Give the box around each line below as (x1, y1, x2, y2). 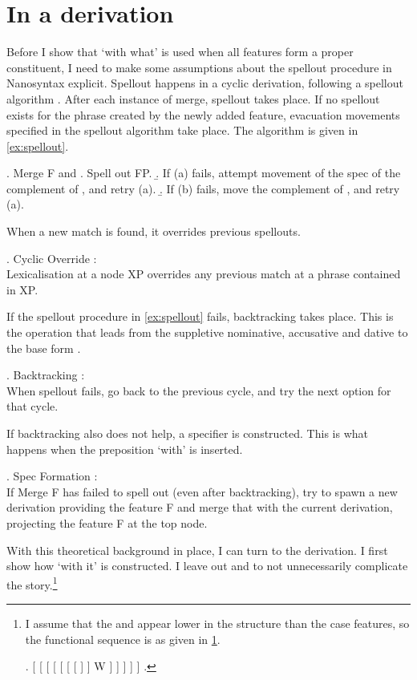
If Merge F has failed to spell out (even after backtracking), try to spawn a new (6, 483, 398, 500)
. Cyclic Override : (6, 249, 97, 266)
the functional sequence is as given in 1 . (25, 630, 221, 647)
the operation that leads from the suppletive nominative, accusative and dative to (6, 324, 408, 341)
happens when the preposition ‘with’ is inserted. (6, 440, 243, 457)
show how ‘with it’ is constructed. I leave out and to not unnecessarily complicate (6, 557, 408, 574)
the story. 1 (6, 573, 58, 593)
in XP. (6, 281, 38, 297)
